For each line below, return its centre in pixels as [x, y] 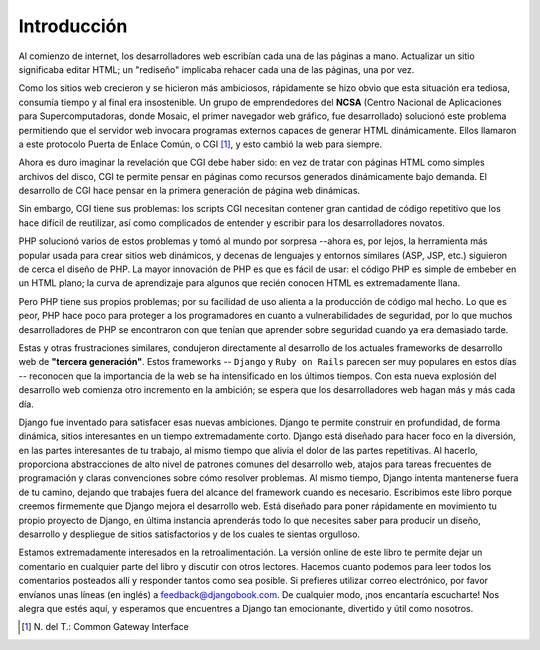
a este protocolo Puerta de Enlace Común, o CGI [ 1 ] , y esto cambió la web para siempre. [200, 144]
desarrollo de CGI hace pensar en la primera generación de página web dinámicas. [189, 191]
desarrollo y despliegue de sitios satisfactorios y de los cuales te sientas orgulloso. [189, 534]
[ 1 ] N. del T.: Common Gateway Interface [105, 627]
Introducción [73, 26]
